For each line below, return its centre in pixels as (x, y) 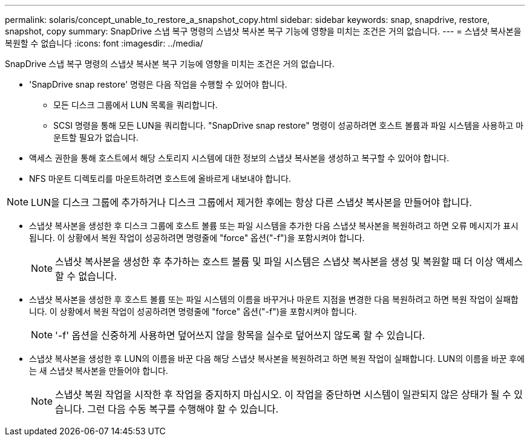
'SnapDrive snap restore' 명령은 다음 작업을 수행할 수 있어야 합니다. (158, 84)
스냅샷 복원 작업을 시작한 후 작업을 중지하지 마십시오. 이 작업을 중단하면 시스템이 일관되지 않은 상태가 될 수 (283, 394)
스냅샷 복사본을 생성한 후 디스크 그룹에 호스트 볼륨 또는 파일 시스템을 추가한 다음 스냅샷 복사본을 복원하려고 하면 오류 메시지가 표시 (274, 226)
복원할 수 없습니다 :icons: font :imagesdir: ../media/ (104, 43)
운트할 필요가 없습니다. (96, 137)
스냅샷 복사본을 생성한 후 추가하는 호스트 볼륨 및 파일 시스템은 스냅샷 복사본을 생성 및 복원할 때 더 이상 (274, 262)
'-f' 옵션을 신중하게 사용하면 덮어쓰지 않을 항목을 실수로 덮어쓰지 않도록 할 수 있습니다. (240, 335)
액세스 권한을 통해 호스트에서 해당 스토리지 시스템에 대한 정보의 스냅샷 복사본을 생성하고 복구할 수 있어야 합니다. (239, 158)
